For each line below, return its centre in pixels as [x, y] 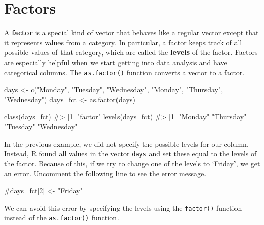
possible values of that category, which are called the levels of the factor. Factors [131, 52]
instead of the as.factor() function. [62, 218]
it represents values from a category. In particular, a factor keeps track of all [123, 42]
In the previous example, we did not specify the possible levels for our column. [126, 143]
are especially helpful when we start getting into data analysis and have [116, 62]
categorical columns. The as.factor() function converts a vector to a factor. [124, 72]
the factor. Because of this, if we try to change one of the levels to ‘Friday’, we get [132, 163]
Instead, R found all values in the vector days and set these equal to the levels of [130, 153]
